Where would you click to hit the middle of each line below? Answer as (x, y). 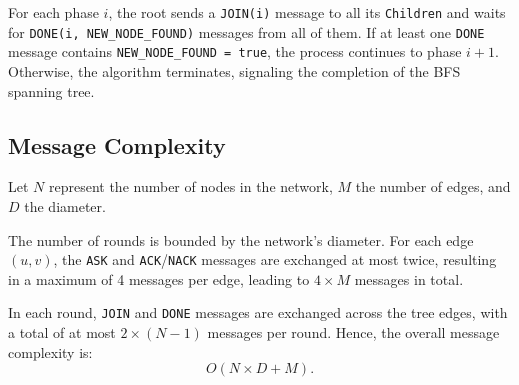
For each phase (53, 12)
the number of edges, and (433, 186)
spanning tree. (51, 90)
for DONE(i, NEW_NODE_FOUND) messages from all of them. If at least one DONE (246, 31)
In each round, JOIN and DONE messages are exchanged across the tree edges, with (258, 312)
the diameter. (65, 205)
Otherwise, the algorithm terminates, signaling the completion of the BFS (234, 70)
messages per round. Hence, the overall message (353, 332)
